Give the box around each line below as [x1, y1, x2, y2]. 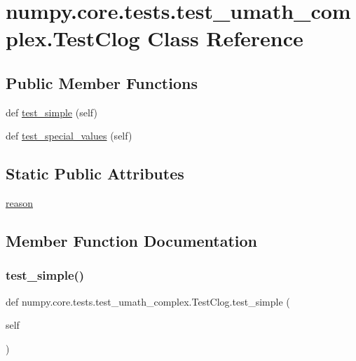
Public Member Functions [6, 71, 198, 93]
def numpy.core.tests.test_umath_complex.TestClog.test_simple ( [6, 294, 290, 308]
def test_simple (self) [6, 104, 97, 119]
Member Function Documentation [6, 230, 258, 252]
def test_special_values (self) [6, 128, 132, 143]
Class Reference [147, 24, 303, 53]
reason [6, 196, 34, 210]
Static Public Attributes [6, 163, 184, 184]
